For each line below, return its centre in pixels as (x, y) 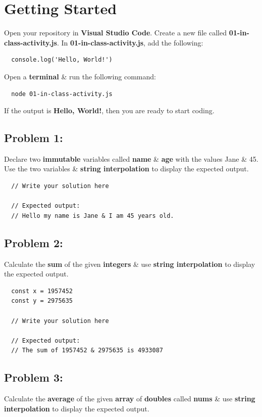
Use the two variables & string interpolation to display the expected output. (126, 169)
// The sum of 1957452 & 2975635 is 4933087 (87, 351)
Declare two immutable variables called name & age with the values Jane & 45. (131, 158)
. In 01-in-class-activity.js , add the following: (130, 42)
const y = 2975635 (42, 301)
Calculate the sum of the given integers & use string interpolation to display (130, 264)
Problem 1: (34, 138)
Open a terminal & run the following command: (80, 76)
